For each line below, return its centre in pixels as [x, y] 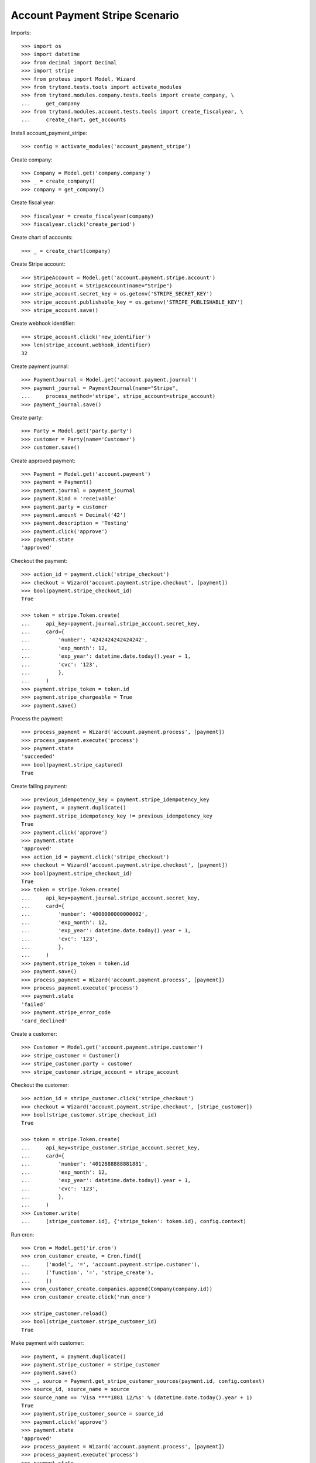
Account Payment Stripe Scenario [95, 15]
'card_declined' [44, 1021]
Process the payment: [37, 718]
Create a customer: [34, 1033]
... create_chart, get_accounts [74, 120]
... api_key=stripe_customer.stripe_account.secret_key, [111, 1148]
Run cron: [23, 1234]
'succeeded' [38, 757]
